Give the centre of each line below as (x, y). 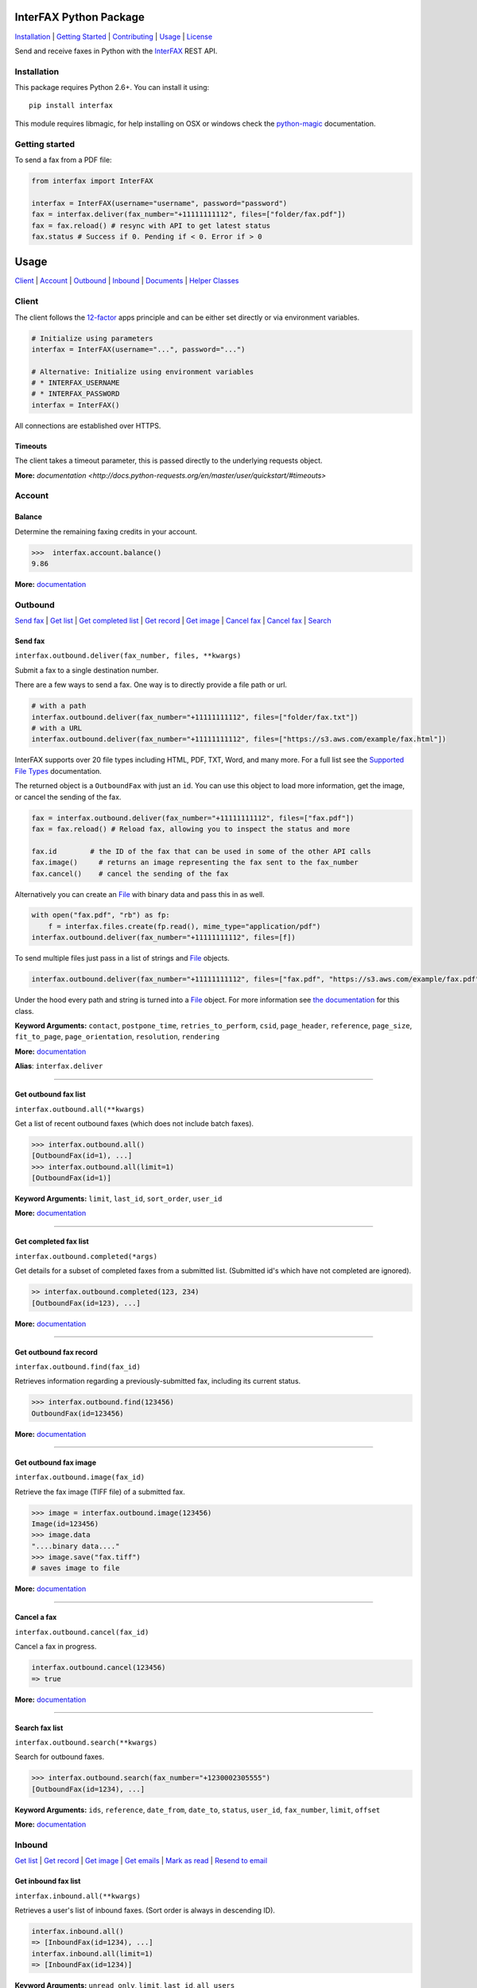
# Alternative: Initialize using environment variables (143, 371)
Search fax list (39, 1728)
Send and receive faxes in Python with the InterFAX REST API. (116, 51)
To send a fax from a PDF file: (63, 160)
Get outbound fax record (56, 1352)
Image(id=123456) (65, 1524)
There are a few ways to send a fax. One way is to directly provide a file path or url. (151, 685)
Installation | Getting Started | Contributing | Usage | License (114, 37)
